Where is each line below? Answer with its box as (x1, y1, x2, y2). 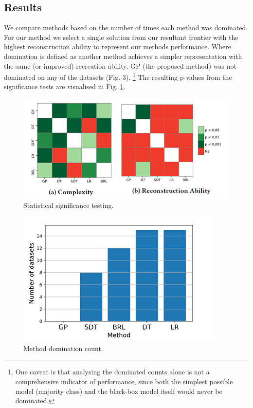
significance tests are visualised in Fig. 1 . (4, 81, 126, 92)
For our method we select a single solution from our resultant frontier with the (4, 32, 238, 42)
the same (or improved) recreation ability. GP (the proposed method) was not (4, 60, 236, 71)
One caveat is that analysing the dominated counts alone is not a (15, 367, 210, 377)
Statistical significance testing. (23, 200, 114, 210)
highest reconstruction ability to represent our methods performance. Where (4, 41, 231, 52)
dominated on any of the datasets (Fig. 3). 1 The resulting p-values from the (4, 71, 232, 82)
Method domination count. (23, 343, 103, 353)
